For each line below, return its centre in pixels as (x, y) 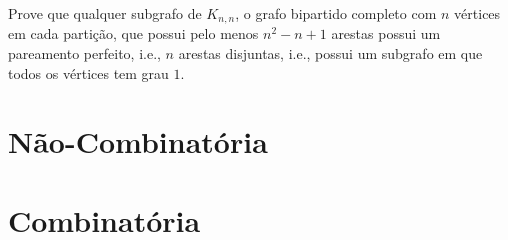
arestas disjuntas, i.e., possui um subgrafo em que (330, 53)
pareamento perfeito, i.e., (84, 53)
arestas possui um (386, 33)
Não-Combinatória (138, 141)
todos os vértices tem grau (88, 72)
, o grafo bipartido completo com (336, 13)
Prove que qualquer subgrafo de (105, 13)
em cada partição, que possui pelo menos (133, 33)
